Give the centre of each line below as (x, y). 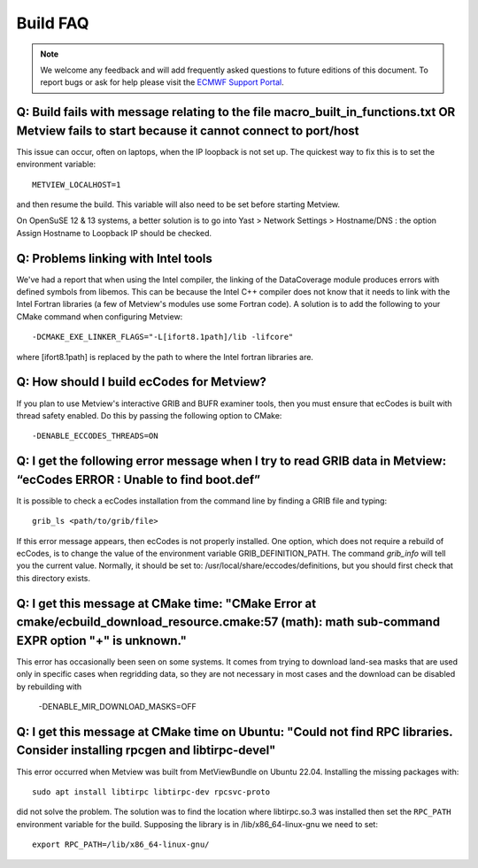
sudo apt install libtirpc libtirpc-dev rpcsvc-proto (151, 791)
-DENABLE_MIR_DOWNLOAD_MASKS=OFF (117, 707)
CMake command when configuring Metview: (100, 316)
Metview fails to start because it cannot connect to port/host (188, 131)
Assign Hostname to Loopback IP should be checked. (114, 233)
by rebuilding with (49, 687)
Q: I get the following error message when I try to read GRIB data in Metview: (231, 461)
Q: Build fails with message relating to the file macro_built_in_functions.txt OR (236, 112)
